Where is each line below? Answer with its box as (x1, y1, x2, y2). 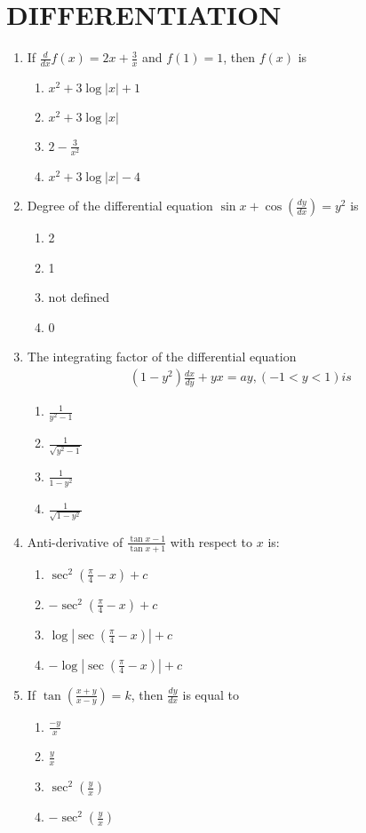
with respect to (170, 532, 253, 551)
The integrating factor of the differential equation (27, 347, 297, 366)
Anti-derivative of (27, 532, 123, 551)
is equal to (182, 685, 239, 703)
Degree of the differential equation (27, 196, 213, 215)
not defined (48, 288, 110, 306)
